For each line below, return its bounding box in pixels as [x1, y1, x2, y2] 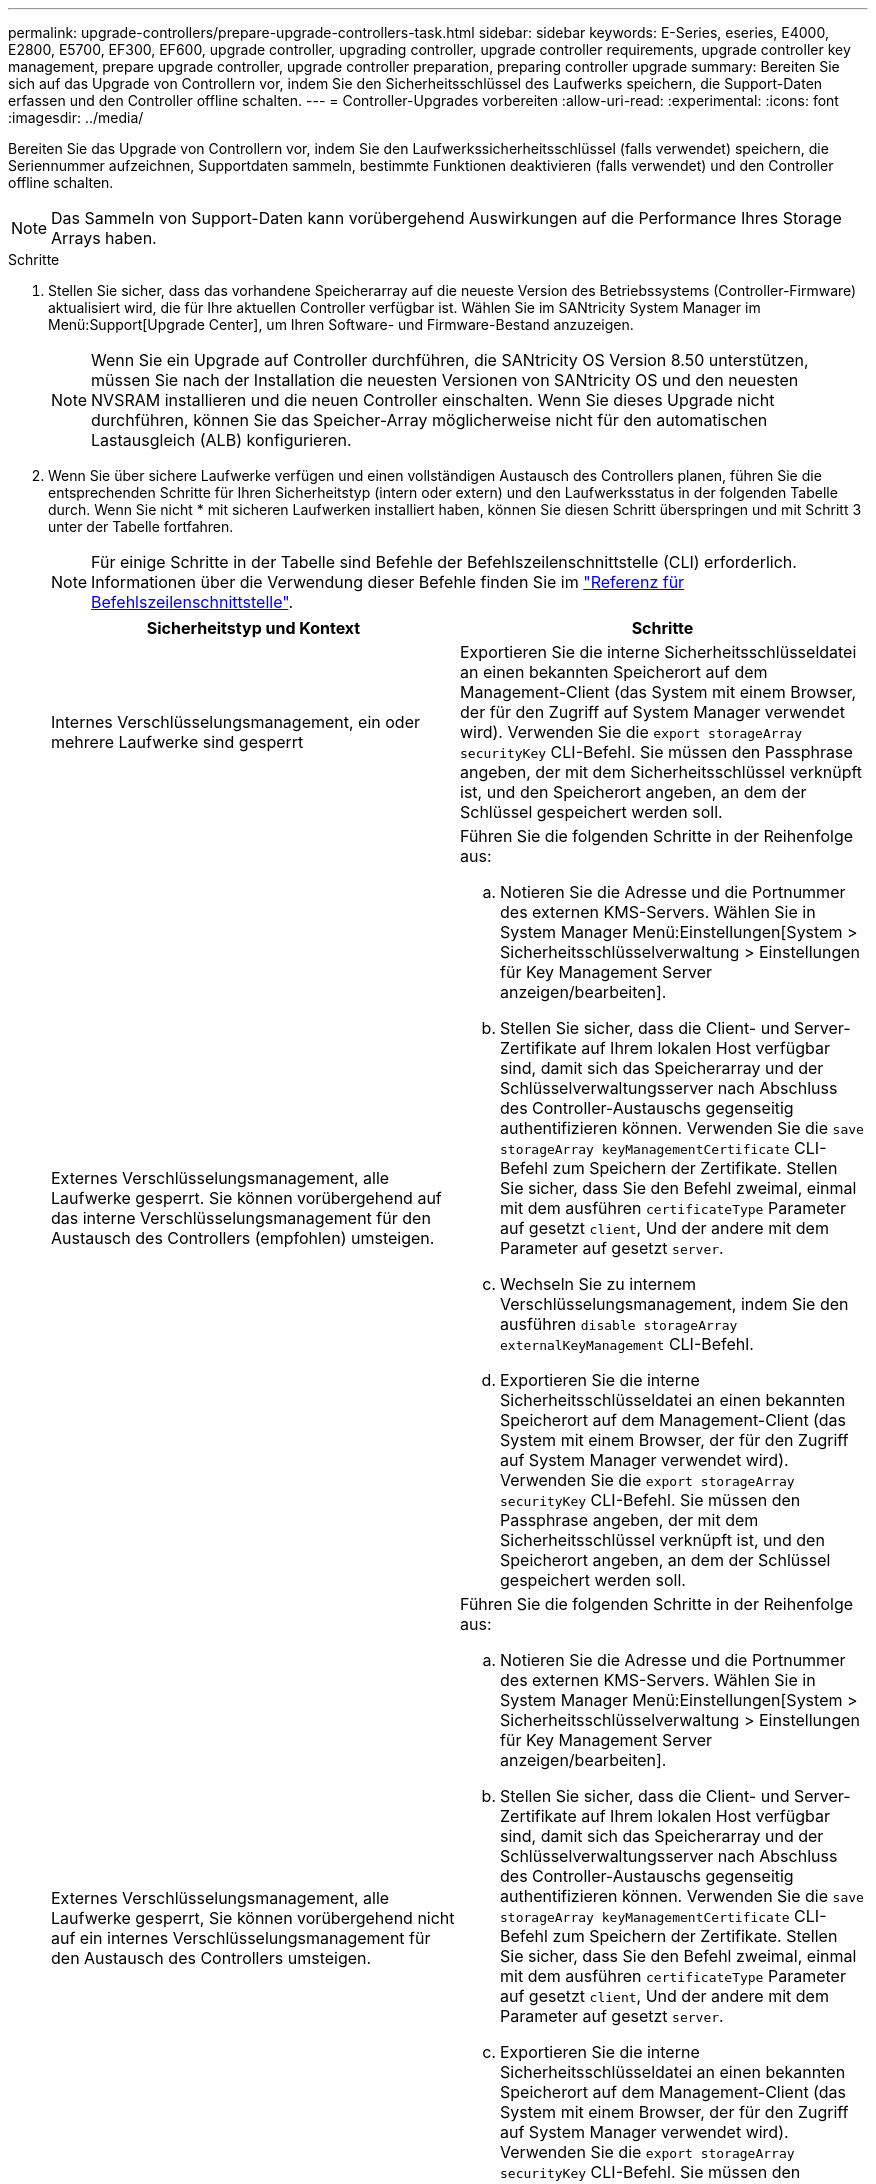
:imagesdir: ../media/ [8, 109, 144, 126]
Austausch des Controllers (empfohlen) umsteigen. [51, 1228, 435, 1248]
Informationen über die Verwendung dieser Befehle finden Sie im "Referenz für [91, 572, 685, 592]
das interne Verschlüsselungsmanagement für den [51, 1208, 431, 1228]
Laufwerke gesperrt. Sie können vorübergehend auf [51, 1188, 442, 1208]
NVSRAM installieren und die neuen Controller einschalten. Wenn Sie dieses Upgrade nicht [91, 390, 775, 410]
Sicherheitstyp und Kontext [146, 618, 361, 638]
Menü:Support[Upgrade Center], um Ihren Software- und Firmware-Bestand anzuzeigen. [48, 316, 634, 333]
